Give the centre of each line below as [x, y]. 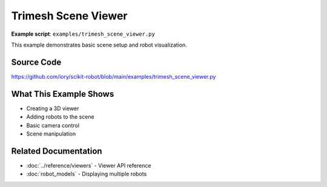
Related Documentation [57, 151]
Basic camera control [53, 125]
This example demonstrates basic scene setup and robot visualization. [99, 45]
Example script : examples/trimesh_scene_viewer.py [83, 34]
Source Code [36, 62]
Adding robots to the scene [60, 117]
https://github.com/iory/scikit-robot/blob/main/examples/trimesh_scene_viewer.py [114, 76]
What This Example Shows [63, 94]
